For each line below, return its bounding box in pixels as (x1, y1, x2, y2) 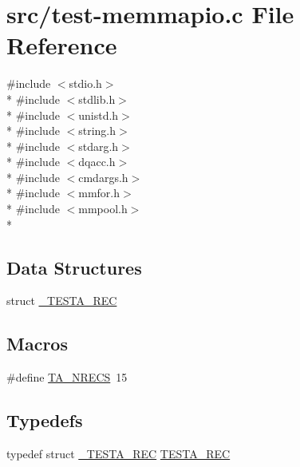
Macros (6, 331, 68, 356)
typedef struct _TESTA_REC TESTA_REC (6, 445, 231, 462)
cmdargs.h (78, 168, 128, 185)
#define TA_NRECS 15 (6, 369, 128, 386)
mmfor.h (78, 184, 120, 201)
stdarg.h (78, 137, 119, 154)
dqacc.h (78, 153, 116, 170)
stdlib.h (78, 90, 116, 107)
